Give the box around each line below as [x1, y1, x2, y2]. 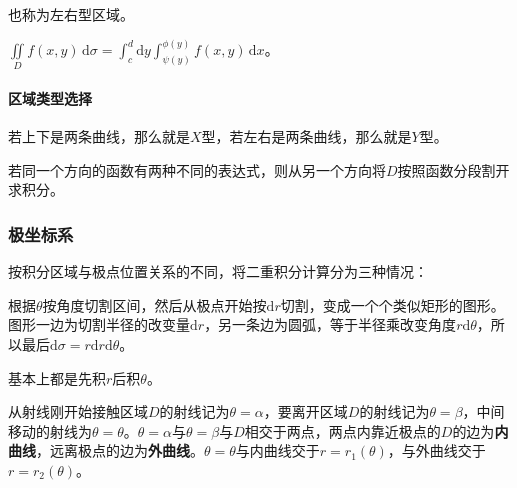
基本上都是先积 [8, 367, 106, 388]
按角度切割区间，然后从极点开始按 [42, 294, 267, 315]
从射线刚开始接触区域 [8, 401, 148, 422]
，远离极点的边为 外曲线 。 [36, 440, 204, 461]
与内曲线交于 [235, 440, 320, 461]
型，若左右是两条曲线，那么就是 [201, 126, 412, 147]
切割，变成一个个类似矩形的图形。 [280, 294, 505, 315]
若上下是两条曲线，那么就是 [8, 126, 190, 147]
